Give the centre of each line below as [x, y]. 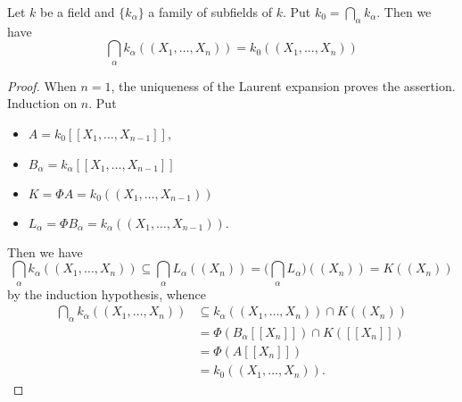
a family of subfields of [210, 12]
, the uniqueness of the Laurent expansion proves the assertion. [283, 85]
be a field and [78, 12]
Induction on [42, 103]
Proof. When [42, 85]
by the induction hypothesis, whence [107, 293]
